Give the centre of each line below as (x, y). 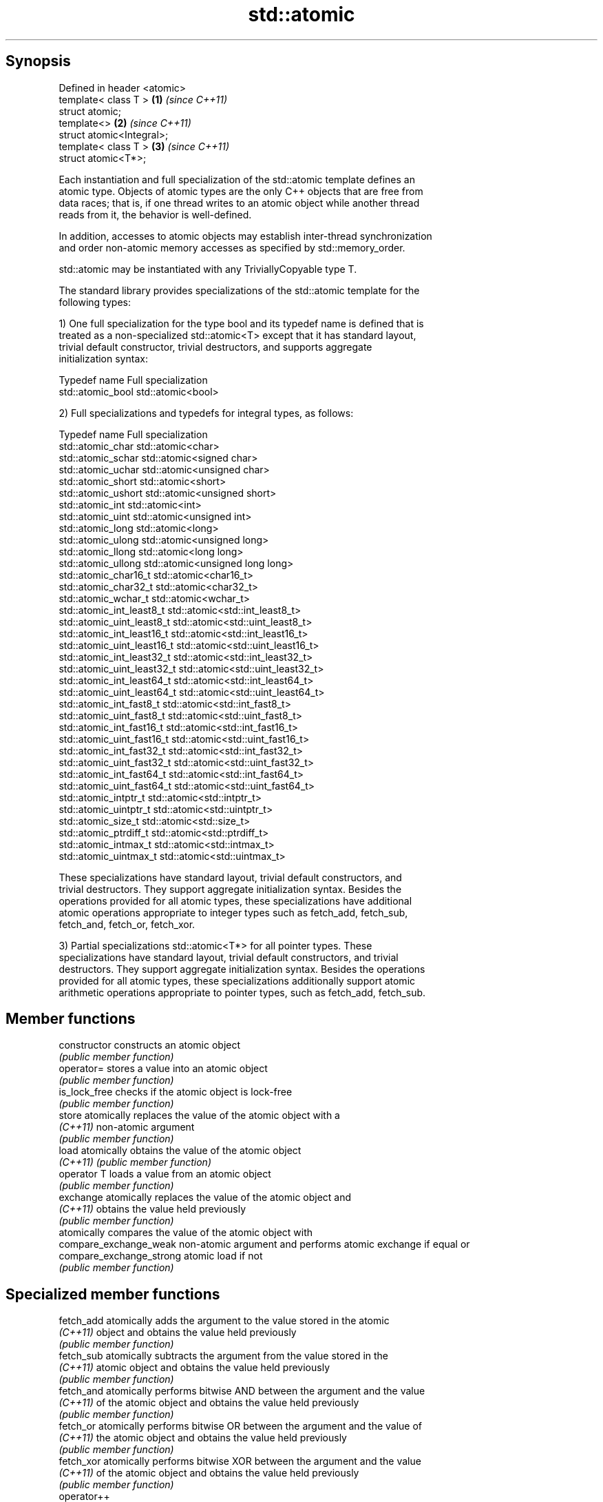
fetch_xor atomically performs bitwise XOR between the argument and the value (240, 1461)
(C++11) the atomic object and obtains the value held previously (203, 1438)
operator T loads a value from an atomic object (165, 1174)
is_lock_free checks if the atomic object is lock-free (176, 1092)
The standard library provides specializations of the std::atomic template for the (239, 290)
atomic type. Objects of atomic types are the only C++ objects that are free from (241, 191)
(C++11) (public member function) (135, 1162)
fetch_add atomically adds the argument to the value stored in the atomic (224, 1321)
